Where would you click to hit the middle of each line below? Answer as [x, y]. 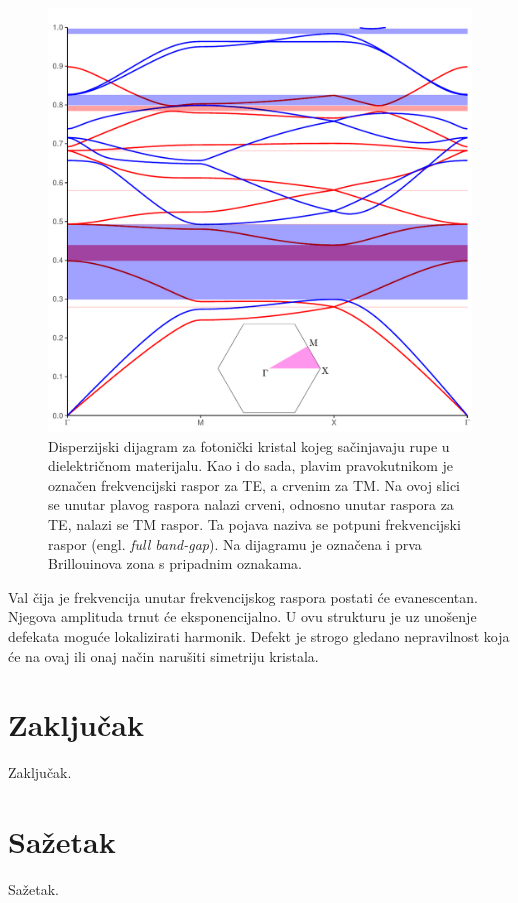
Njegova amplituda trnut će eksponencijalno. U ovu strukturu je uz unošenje [242, 616]
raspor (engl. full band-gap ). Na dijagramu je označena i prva [235, 543]
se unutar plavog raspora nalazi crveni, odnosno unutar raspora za [251, 504]
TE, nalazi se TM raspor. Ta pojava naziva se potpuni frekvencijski [254, 523]
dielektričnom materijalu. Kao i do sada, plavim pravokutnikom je [251, 465]
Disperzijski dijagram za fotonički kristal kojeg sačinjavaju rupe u [249, 445]
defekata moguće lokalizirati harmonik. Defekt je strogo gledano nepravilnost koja [259, 635]
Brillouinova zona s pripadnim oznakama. [175, 563]
